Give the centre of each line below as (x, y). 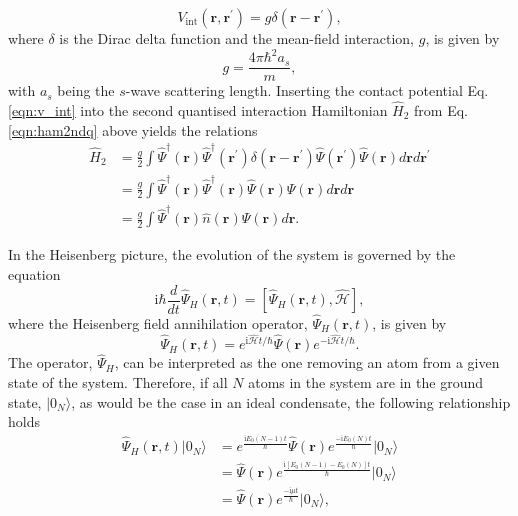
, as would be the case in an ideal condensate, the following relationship (291, 401)
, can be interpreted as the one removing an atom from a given (307, 362)
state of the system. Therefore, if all (118, 381)
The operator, (50, 362)
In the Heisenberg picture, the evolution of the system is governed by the (232, 254)
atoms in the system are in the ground (365, 381)
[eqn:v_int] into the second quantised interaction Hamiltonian (198, 109)
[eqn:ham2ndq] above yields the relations (133, 129)
